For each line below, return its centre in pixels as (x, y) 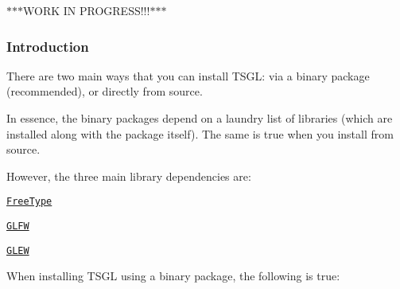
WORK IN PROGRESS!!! (87, 10)
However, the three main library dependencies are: (129, 176)
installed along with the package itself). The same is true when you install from (200, 133)
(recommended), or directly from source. (105, 91)
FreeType (29, 202)
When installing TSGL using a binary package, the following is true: (173, 276)
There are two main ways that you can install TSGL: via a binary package (188, 75)
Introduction (48, 46)
